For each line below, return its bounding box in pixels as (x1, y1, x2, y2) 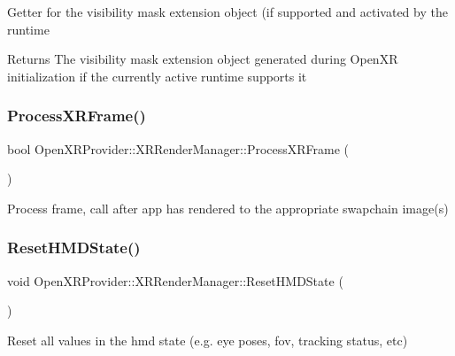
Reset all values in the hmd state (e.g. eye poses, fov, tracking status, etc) (7, 330, 408, 349)
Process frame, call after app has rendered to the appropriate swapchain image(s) (7, 198, 449, 217)
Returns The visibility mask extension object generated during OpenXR (7, 50, 398, 68)
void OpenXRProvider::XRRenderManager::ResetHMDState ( (7, 271, 343, 290)
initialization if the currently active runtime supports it (7, 66, 307, 85)
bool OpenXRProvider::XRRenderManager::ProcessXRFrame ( (7, 139, 350, 158)
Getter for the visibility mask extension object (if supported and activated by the (7, 3, 448, 20)
